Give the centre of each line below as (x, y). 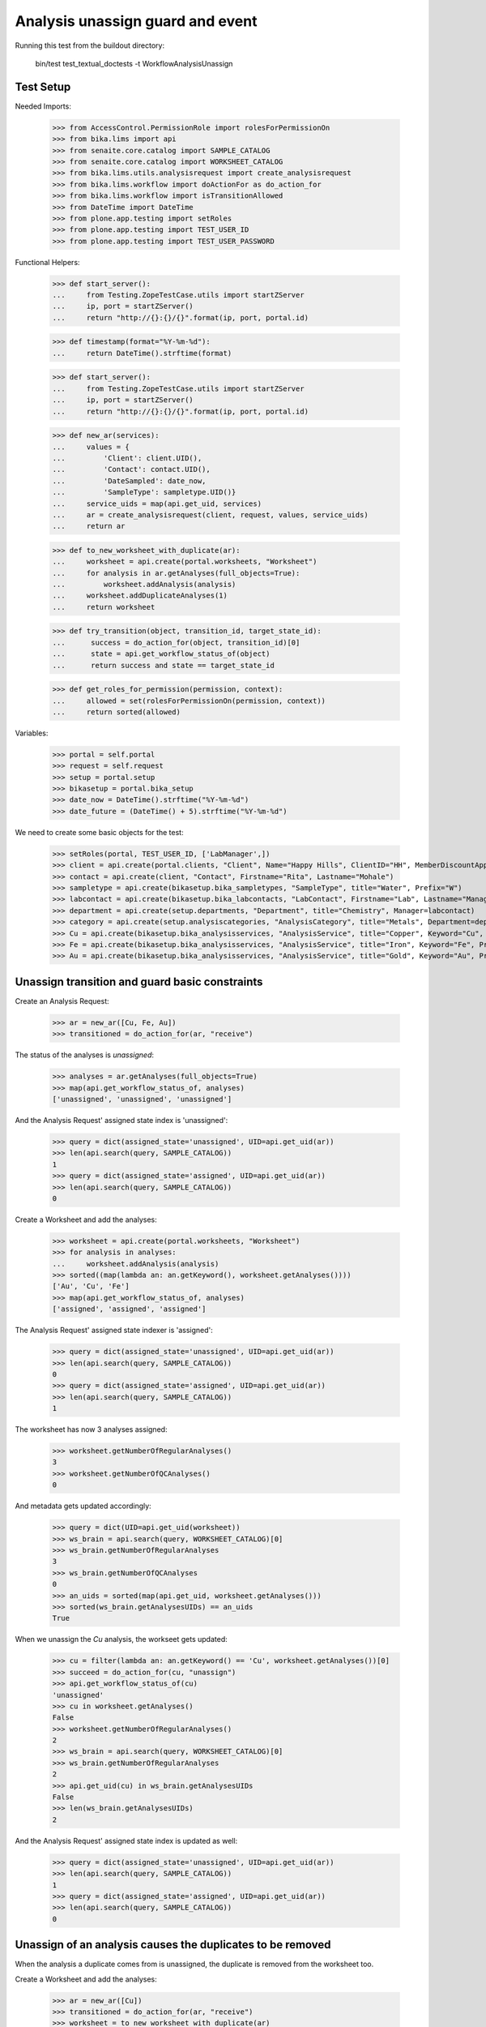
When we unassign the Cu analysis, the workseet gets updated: (121, 1639)
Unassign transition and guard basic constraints (139, 981)
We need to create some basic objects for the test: (99, 832)
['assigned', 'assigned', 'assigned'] (129, 1309)
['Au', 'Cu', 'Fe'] (91, 1286)
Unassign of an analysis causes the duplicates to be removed (173, 1945)
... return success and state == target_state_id (163, 665)
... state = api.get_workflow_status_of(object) (161, 654)
